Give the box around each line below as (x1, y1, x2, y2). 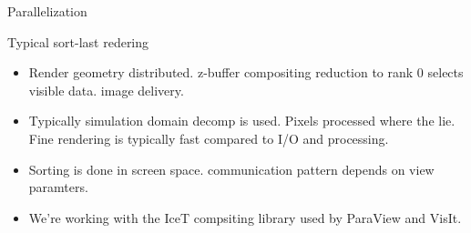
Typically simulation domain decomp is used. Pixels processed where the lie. (28, 111, 456, 130)
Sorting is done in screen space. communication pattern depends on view (28, 159, 435, 178)
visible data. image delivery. (28, 80, 184, 99)
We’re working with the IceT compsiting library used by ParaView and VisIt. (28, 208, 462, 227)
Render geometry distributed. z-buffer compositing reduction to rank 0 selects (28, 63, 464, 82)
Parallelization (7, 2, 87, 20)
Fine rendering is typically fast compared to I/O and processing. (28, 128, 389, 147)
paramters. (28, 177, 88, 197)
